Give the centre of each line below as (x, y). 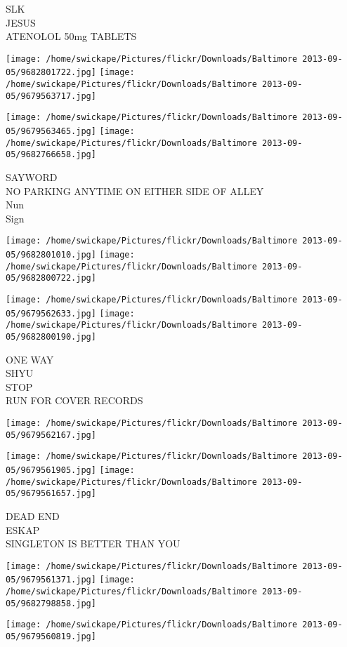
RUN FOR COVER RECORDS (74, 400)
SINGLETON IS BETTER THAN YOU (93, 543)
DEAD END (33, 515)
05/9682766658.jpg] (51, 155)
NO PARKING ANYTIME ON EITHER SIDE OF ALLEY (135, 191)
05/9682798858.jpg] (51, 603)
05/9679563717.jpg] (51, 96)
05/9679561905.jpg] (51, 470)
